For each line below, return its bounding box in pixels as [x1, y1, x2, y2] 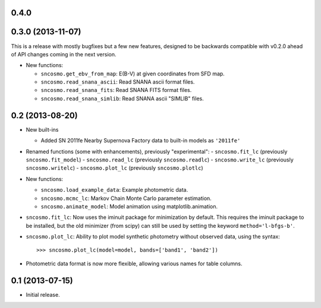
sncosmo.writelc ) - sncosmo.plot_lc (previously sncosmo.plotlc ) [26, 164, 203, 172]
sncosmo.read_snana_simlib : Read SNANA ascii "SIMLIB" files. [40, 95, 204, 102]
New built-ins [26, 126, 59, 133]
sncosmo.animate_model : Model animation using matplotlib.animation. [40, 202, 218, 210]
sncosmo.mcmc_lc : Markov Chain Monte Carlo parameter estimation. [40, 195, 212, 202]
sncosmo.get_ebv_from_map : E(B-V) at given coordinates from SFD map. [40, 70, 225, 77]
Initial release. [26, 291, 60, 298]
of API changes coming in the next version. [11, 50, 117, 58]
